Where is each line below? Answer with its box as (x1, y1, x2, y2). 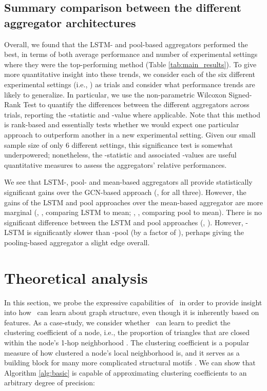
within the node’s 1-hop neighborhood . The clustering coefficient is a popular (4, 337, 250, 347)
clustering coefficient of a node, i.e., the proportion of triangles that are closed (4, 327, 250, 338)
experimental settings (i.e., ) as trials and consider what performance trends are (4, 79, 255, 89)
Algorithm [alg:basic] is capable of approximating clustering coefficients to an (4, 367, 247, 378)
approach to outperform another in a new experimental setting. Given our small (4, 129, 256, 140)
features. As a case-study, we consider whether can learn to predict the (4, 317, 231, 327)
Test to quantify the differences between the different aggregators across (23, 99, 250, 110)
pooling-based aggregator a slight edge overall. (4, 237, 150, 247)
